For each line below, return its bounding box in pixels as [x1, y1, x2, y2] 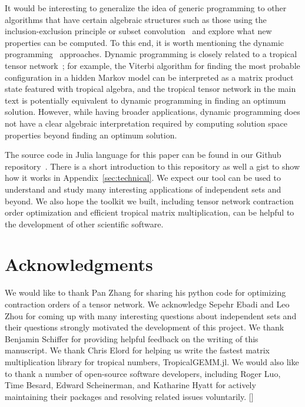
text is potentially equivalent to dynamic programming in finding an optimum [5, 94, 286, 106]
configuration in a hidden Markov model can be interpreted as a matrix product [5, 71, 294, 83]
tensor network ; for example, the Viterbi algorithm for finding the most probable [5, 59, 300, 71]
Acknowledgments [5, 252, 153, 276]
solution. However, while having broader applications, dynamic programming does [5, 105, 300, 118]
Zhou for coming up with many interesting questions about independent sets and [5, 309, 297, 322]
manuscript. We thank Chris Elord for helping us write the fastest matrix [5, 344, 270, 356]
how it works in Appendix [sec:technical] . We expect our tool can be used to [5, 171, 281, 184]
